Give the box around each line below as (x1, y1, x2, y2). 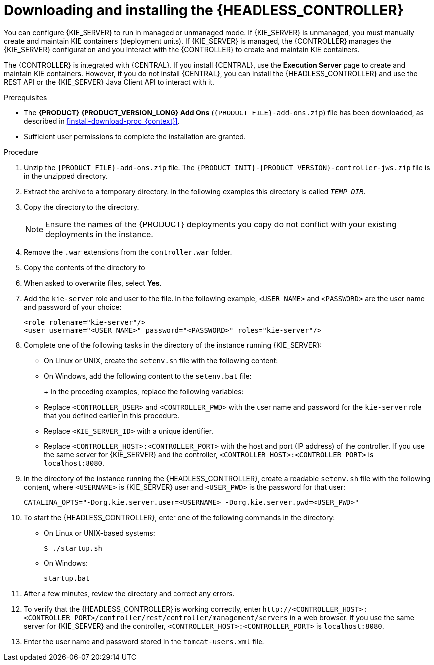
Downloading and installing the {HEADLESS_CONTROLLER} (4, 2, 404, 19)
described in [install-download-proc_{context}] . (24, 116, 180, 125)
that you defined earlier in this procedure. (44, 411, 179, 420)
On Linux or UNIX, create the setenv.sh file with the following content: (44, 356, 278, 365)
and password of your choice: (24, 302, 122, 311)
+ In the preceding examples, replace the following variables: (44, 387, 244, 396)
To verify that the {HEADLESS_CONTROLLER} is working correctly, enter (24, 604, 261, 613)
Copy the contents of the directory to (24, 263, 145, 272)
